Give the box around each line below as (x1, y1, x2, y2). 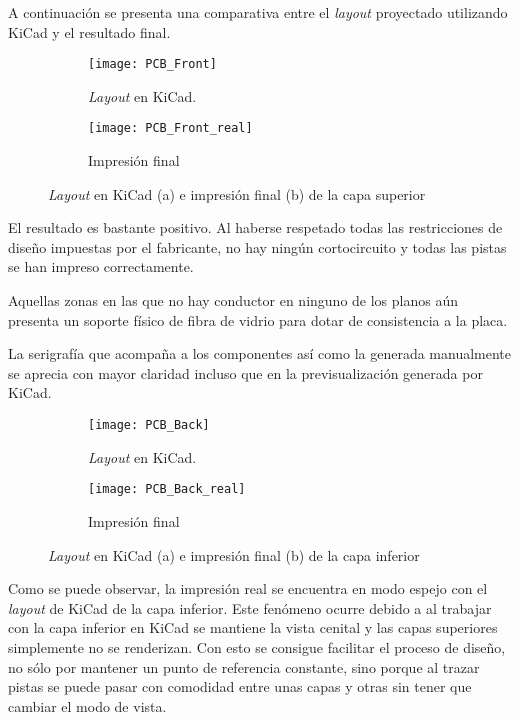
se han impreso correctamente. (8, 256, 194, 277)
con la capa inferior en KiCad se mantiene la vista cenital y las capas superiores (8, 617, 498, 638)
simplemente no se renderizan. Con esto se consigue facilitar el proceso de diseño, (8, 636, 506, 657)
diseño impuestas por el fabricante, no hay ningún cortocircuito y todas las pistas (8, 236, 507, 257)
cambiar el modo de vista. (8, 695, 167, 716)
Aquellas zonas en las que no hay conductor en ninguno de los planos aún (8, 290, 458, 311)
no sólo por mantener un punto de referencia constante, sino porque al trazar (8, 656, 480, 677)
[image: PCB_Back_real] (88, 482, 246, 497)
